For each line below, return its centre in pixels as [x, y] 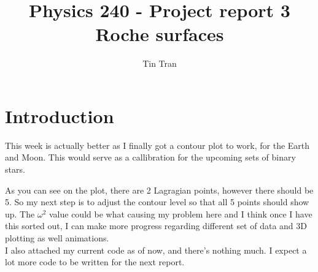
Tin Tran [160, 63]
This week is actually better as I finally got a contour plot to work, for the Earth [157, 145]
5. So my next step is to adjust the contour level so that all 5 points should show [157, 202]
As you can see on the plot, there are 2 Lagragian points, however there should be [159, 190]
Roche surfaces [160, 34]
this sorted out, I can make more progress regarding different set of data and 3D [156, 226]
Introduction [60, 115]
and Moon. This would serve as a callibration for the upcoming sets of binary [150, 157]
